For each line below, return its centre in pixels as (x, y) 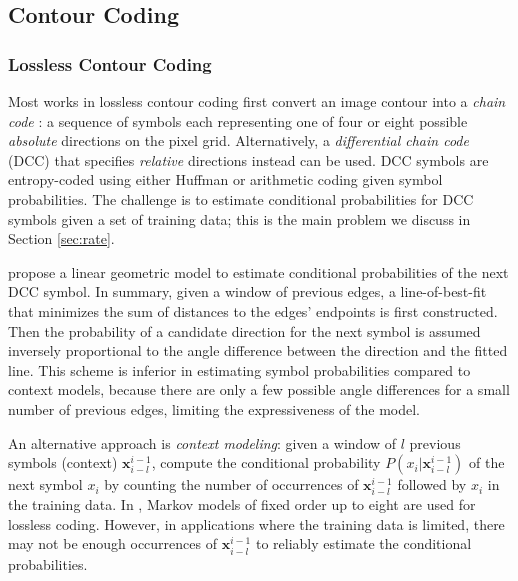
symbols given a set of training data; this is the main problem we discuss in (239, 218)
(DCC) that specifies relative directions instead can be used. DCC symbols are (248, 159)
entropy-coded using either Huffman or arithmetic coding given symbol (225, 179)
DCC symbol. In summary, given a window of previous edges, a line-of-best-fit (247, 291)
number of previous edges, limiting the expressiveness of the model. (214, 408)
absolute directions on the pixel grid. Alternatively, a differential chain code (238, 140)
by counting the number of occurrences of (231, 484)
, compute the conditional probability (266, 462)
